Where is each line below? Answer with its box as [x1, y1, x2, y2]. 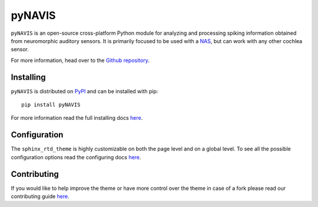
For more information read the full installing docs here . [11, 114, 143, 121]
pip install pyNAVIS [21, 101, 81, 109]
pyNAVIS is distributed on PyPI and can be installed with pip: [11, 87, 158, 94]
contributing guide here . [11, 193, 70, 200]
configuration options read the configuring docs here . [11, 153, 141, 160]
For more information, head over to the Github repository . [11, 57, 150, 64]
